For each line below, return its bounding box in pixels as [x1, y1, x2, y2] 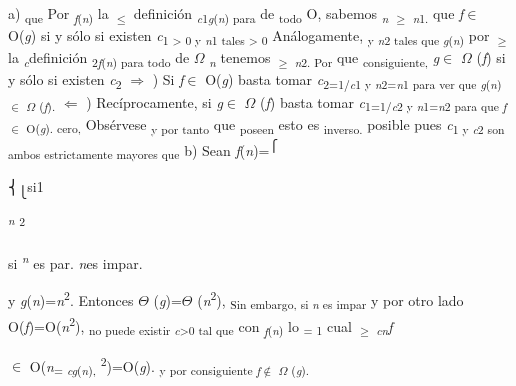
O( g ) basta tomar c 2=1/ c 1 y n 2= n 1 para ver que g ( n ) [205, 69, 502, 93]
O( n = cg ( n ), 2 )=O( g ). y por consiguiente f [29, 352, 261, 379]
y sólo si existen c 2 [8, 69, 122, 93]
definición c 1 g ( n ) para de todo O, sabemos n [133, 3, 389, 26]
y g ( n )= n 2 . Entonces [8, 287, 134, 310]
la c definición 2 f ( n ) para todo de [8, 47, 190, 71]
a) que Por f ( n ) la [8, 3, 109, 26]
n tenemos [209, 47, 271, 71]
